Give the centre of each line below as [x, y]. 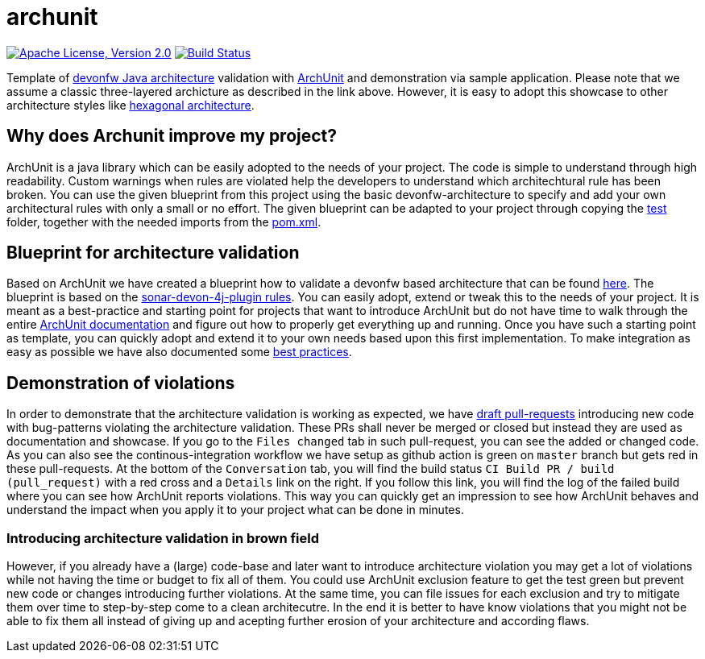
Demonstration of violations [121, 383]
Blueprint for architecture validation [153, 253]
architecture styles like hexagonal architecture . [131, 105]
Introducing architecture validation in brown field [163, 538]
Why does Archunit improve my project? [172, 136]
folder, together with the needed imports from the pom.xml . [164, 222]
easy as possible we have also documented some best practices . [179, 352]
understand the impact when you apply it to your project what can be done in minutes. [235, 510]
